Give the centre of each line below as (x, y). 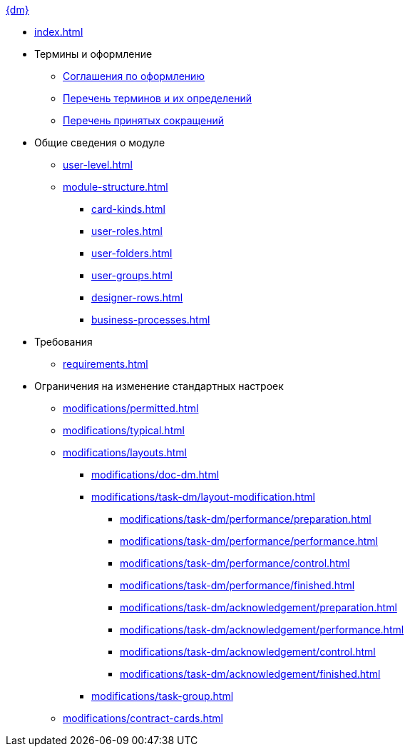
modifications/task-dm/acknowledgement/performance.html (262, 630)
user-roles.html (127, 231)
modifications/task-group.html (163, 696)
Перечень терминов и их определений (157, 98)
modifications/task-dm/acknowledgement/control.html (248, 652)
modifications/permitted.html (131, 408)
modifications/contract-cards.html (143, 718)
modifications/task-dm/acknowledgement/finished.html (250, 674)
